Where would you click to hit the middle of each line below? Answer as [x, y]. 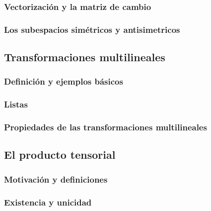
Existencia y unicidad [48, 202]
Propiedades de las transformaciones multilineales [105, 127]
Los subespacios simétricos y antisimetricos [92, 29]
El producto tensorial [60, 155]
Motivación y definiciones [56, 179]
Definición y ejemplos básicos [64, 81]
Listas [16, 104]
